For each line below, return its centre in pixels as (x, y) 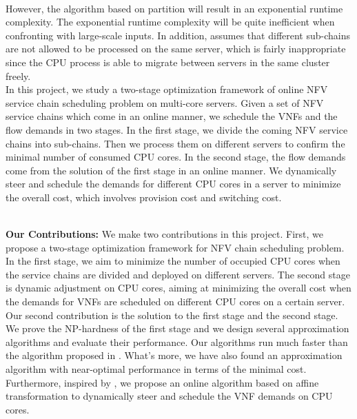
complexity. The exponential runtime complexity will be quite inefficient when (170, 22)
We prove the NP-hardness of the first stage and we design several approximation (177, 328)
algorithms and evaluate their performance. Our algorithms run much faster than (177, 341)
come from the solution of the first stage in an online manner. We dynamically (171, 170)
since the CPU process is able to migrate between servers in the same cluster (168, 62)
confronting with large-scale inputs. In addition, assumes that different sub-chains (178, 35)
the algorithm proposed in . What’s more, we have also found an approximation (174, 355)
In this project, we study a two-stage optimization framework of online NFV (167, 89)
